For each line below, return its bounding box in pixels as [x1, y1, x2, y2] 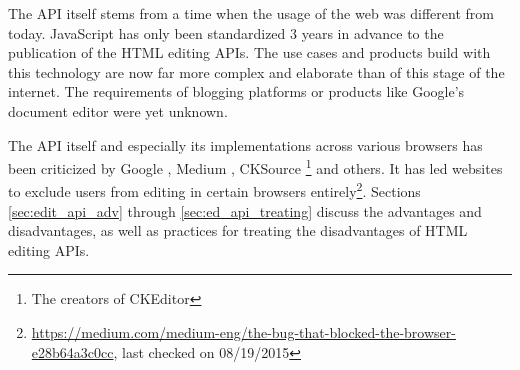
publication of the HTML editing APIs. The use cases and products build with [8, 42, 491, 63]
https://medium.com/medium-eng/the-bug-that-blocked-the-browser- [31, 322, 456, 343]
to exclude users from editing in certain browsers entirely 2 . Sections [8, 178, 421, 202]
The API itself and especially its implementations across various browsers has [8, 134, 483, 155]
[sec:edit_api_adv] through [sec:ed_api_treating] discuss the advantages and [8, 200, 482, 221]
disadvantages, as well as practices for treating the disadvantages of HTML [8, 220, 468, 241]
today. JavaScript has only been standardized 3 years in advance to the [8, 22, 444, 43]
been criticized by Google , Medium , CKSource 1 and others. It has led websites [8, 155, 503, 178]
